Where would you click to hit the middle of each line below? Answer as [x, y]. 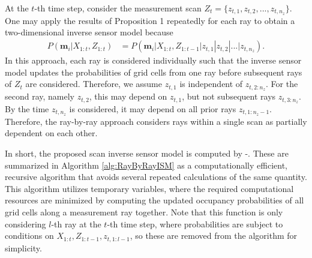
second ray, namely [40, 96]
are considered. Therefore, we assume [94, 84]
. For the [282, 84]
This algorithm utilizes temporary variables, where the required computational [149, 188]
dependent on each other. [51, 133]
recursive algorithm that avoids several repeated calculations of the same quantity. [156, 177]
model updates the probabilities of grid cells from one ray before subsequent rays [154, 72]
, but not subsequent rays [229, 96]
